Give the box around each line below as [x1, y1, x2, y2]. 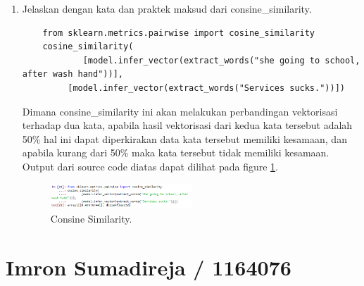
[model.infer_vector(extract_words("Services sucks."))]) [68, 82, 345, 93]
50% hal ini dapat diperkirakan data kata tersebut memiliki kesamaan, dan [22, 131, 347, 146]
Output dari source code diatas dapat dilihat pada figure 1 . [22, 158, 278, 173]
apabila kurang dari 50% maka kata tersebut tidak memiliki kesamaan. [22, 145, 330, 160]
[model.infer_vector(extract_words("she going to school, [82, 55, 360, 66]
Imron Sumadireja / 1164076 [6, 252, 291, 281]
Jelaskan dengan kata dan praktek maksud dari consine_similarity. [22, 1, 312, 15]
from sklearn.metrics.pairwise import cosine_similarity [42, 27, 315, 38]
